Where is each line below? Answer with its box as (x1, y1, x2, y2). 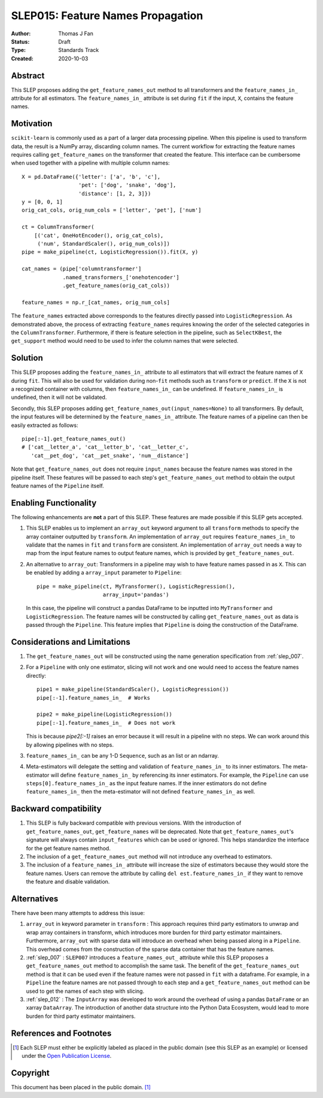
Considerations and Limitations (11, 637, 131, 647)
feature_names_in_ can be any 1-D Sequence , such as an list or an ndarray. (26, 752, 220, 759)
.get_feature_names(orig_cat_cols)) (62, 282, 170, 289)
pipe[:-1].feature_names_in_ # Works (36, 694, 151, 701)
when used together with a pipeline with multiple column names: (11, 159, 170, 167)
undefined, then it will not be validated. (11, 394, 107, 401)
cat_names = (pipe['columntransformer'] (22, 266, 142, 272)
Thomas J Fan (58, 30, 94, 37)
